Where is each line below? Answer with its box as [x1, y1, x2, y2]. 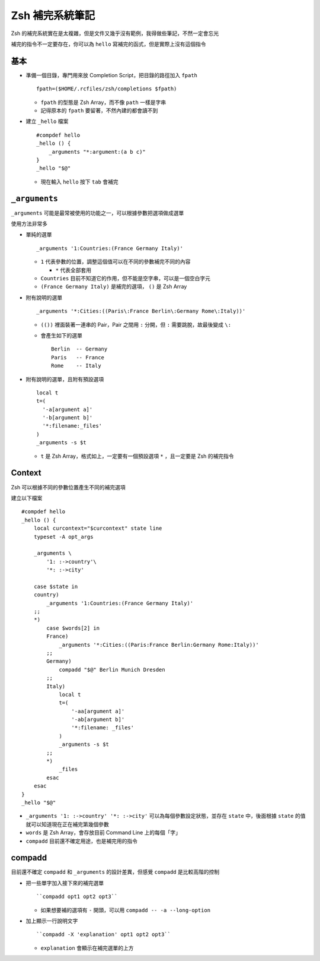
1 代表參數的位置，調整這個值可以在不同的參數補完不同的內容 [40, 258, 191, 265]
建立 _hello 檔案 [25, 118, 69, 125]
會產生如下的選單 [40, 331, 82, 339]
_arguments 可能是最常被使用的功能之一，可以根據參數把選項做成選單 [11, 209, 184, 216]
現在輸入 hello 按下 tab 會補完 [40, 178, 119, 185]
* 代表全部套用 [55, 266, 92, 273]
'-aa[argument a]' [71, 707, 125, 715]
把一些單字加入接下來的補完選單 [25, 879, 104, 886]
